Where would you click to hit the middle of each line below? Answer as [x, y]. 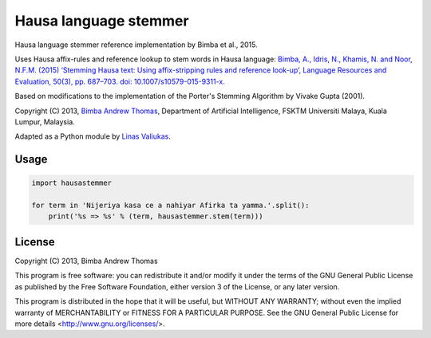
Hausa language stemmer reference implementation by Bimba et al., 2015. [136, 45]
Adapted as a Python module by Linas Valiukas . [93, 136]
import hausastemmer [71, 183]
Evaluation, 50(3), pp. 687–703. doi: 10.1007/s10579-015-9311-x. [120, 81]
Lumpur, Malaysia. [45, 122]
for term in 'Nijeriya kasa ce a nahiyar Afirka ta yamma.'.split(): [170, 206]
